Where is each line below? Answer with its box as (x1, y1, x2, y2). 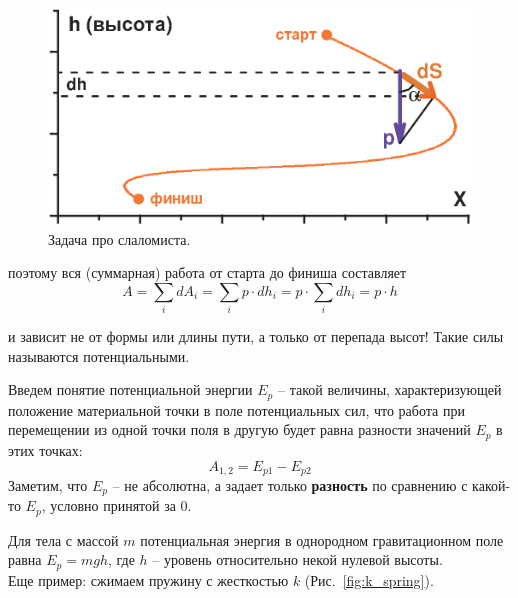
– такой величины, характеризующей (277, 379, 502, 400)
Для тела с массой (8, 529, 119, 550)
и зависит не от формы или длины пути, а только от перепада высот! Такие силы (8, 326, 504, 347)
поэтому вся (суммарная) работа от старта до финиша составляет (8, 262, 407, 283)
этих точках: (8, 439, 83, 460)
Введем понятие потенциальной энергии (8, 379, 253, 400)
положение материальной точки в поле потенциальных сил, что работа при (8, 399, 465, 420)
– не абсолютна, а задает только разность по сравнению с (112, 474, 468, 495)
